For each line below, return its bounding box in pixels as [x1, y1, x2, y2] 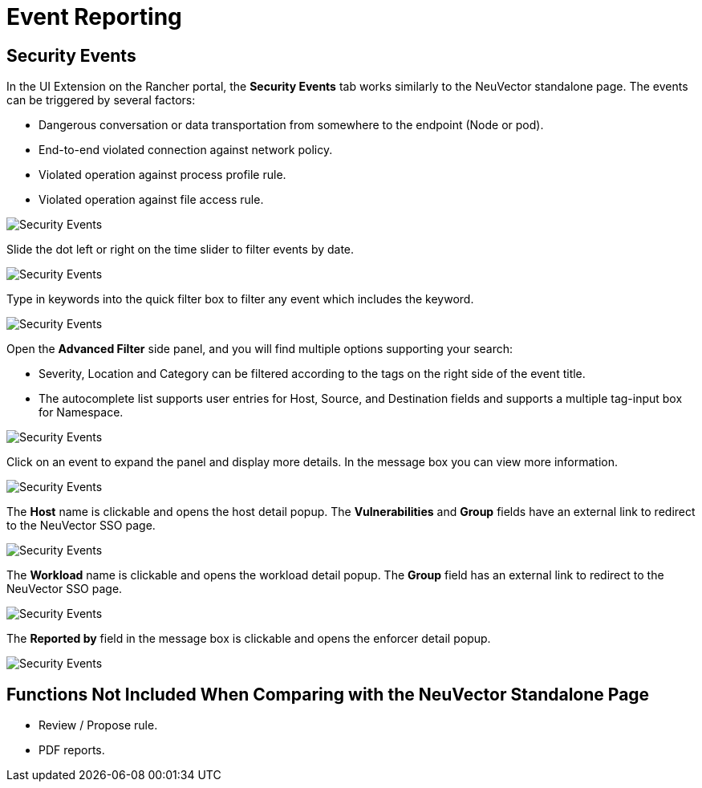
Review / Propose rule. [39, 718, 158, 733]
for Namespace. [39, 405, 124, 420]
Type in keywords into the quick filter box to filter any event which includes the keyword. [6, 292, 474, 307]
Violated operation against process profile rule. [39, 168, 286, 182]
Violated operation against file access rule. [39, 193, 264, 207]
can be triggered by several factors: [6, 93, 196, 108]
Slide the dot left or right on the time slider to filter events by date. [6, 242, 355, 257]
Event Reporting [6, 3, 182, 30]
